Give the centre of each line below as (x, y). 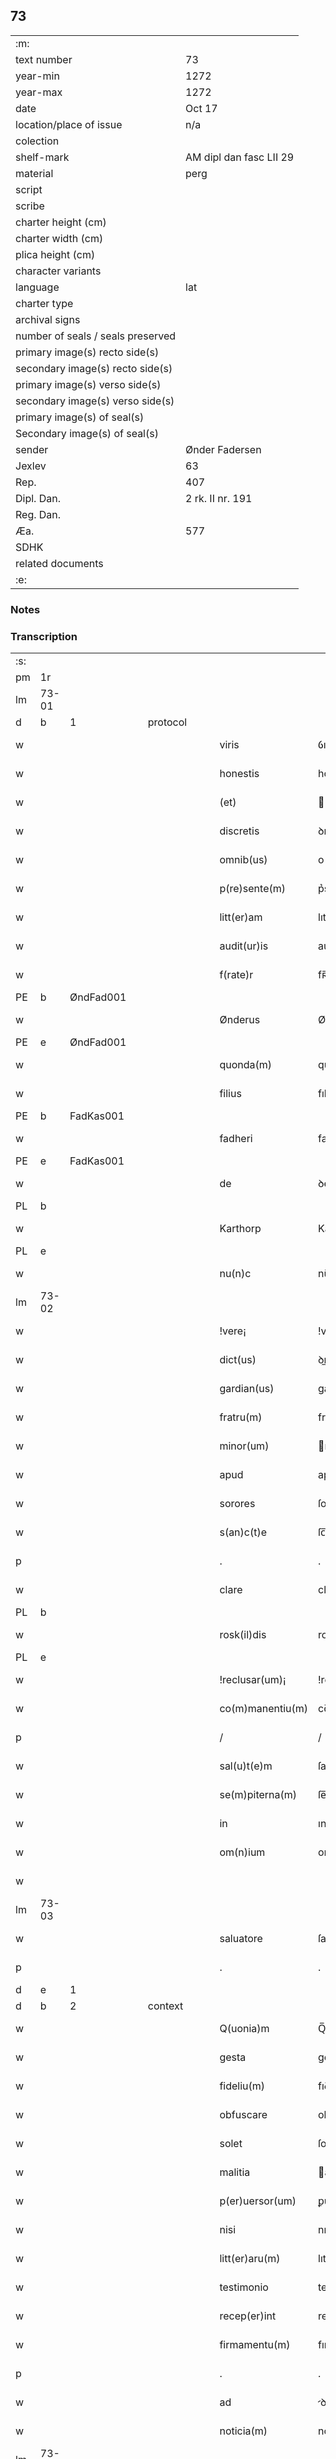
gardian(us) (247, 1389)
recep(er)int (248, 2316)
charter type (44, 303)
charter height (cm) (61, 222)
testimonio (244, 2287)
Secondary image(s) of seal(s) (87, 433)
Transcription (44, 636)
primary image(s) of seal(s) (80, 417)
